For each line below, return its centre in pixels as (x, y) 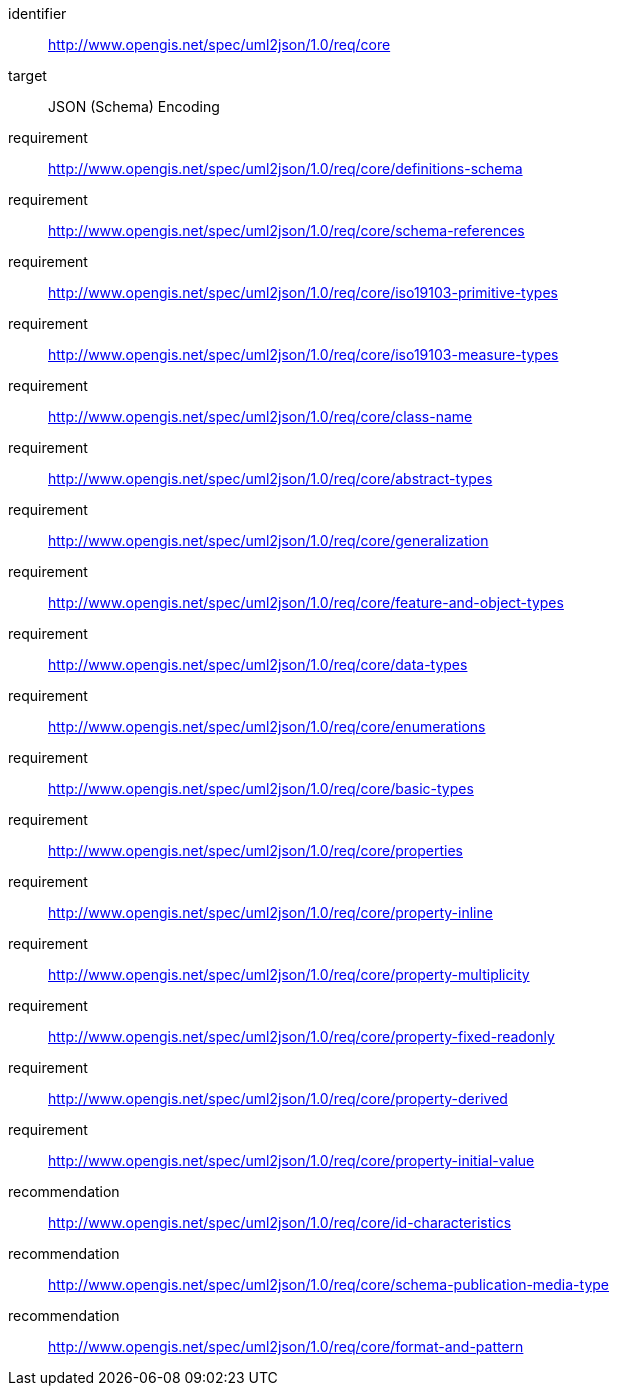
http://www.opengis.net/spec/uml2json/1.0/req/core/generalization (268, 540)
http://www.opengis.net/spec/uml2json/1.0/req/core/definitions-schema (285, 168)
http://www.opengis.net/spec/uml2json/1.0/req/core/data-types (258, 664)
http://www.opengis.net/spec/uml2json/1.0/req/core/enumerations (267, 726)
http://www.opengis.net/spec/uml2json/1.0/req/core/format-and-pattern (286, 1346)
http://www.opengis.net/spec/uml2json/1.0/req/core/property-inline (270, 912)
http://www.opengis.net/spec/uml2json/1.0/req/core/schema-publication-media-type (329, 1284)
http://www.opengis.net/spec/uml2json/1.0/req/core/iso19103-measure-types (303, 354)
